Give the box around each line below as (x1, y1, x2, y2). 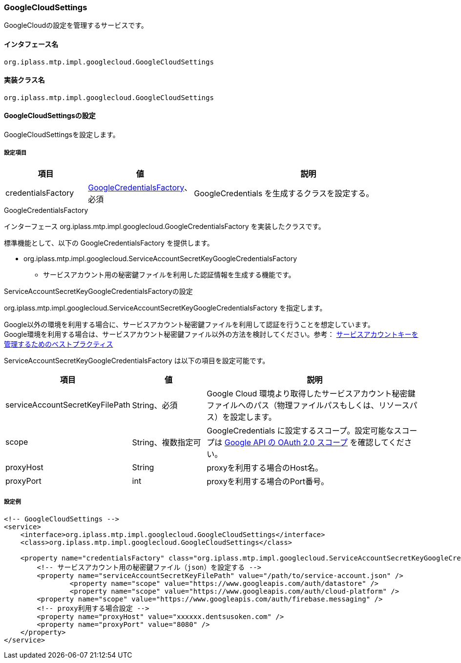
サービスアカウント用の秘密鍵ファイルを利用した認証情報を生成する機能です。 (43, 270, 295, 279)
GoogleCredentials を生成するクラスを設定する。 (194, 188, 374, 198)
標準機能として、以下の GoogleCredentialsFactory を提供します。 (4, 238, 214, 247)
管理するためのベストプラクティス (4, 339, 113, 348)
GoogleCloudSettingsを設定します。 (4, 130, 120, 139)
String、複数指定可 (132, 437, 201, 447)
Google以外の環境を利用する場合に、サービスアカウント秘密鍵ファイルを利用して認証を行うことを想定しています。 (4, 320, 375, 329)
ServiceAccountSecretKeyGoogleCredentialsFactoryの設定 (4, 287, 193, 295)
